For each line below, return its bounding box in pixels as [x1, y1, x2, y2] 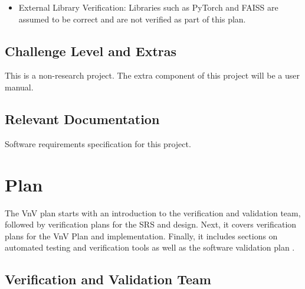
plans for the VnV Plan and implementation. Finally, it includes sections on [5, 229, 278, 242]
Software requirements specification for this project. [5, 137, 191, 150]
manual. [5, 80, 34, 93]
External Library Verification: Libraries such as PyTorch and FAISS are [18, 1, 278, 13]
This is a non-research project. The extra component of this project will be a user [5, 69, 300, 82]
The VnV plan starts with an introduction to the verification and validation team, [5, 206, 301, 219]
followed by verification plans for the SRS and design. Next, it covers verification [5, 218, 297, 230]
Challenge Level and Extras [5, 41, 177, 60]
